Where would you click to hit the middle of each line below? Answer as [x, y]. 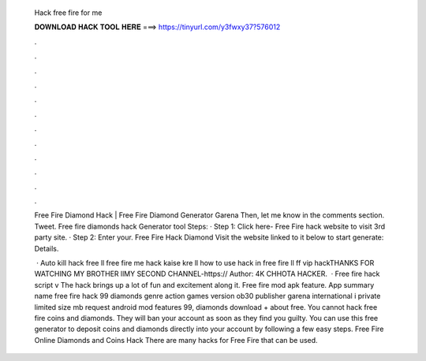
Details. [47, 248]
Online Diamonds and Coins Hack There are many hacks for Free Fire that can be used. [176, 340]
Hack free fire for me [68, 13]
